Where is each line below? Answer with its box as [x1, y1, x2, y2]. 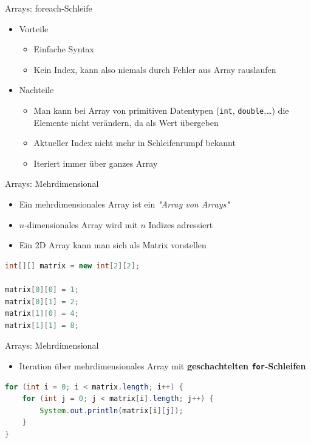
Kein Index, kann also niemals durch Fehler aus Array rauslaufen [33, 63, 276, 75]
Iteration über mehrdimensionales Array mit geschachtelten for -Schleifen [19, 359, 306, 372]
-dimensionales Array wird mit [24, 218, 138, 231]
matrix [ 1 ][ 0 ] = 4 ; [5, 309, 79, 318]
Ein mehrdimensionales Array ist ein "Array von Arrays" [19, 198, 230, 210]
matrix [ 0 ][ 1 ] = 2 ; [5, 297, 79, 306]
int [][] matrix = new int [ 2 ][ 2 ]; [5, 261, 140, 270]
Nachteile [19, 83, 54, 96]
